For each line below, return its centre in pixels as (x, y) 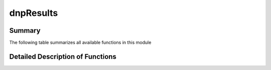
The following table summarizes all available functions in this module (80, 43)
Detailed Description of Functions (63, 56)
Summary (25, 31)
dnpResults (34, 13)
